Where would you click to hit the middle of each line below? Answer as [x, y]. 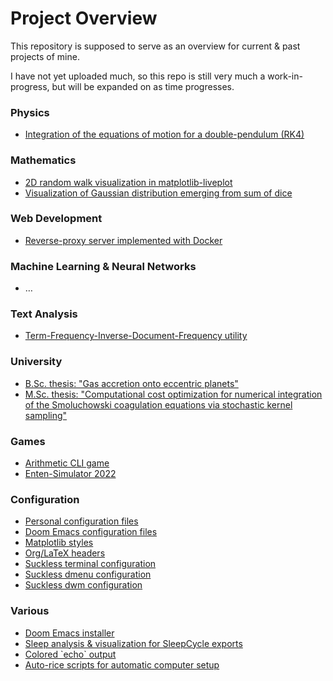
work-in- [285, 76]
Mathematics [43, 160]
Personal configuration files [81, 521]
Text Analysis [44, 314]
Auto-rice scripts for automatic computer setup [122, 664]
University [36, 362]
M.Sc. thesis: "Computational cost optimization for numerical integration [173, 394]
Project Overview [84, 18]
